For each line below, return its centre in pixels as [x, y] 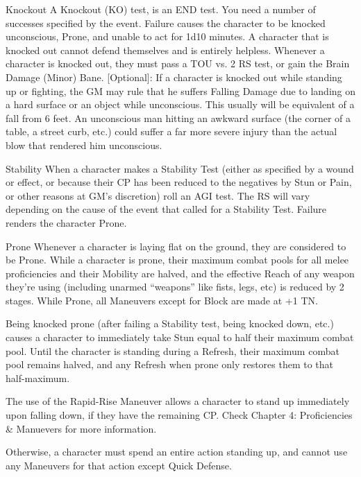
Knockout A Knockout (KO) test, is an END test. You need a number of [161, 9]
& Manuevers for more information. [81, 428]
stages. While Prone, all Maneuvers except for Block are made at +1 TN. [162, 300]
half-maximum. [38, 378]
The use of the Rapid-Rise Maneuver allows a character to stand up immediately [178, 401]
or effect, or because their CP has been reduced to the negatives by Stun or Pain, [179, 182]
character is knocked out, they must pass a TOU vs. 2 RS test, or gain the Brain [178, 63]
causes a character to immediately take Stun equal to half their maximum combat [180, 337]
